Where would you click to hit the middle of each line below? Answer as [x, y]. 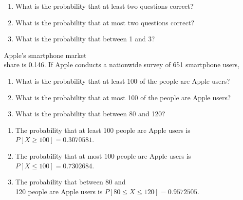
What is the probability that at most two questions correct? [105, 22]
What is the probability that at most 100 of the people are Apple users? [123, 97]
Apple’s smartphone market [45, 55]
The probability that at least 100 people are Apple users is [103, 130]
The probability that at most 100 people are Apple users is [103, 155]
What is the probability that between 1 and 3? [85, 39]
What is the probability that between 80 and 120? [90, 114]
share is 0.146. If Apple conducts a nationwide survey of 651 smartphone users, [122, 64]
